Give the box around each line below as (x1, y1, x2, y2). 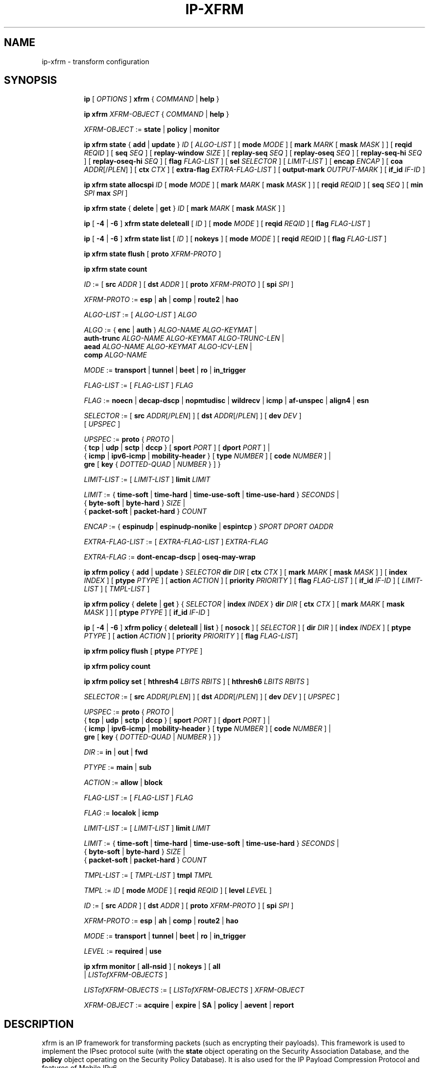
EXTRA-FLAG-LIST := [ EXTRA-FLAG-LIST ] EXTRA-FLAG (84, 537, 268, 546)
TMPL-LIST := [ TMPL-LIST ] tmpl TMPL (84, 871, 213, 880)
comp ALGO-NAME (84, 351, 147, 359)
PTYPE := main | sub (84, 763, 152, 772)
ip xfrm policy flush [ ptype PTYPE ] (84, 647, 203, 656)
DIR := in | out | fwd (84, 748, 148, 757)
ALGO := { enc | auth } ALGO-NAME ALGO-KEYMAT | (84, 326, 257, 334)
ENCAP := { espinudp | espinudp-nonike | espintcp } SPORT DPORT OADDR (84, 522, 334, 531)
